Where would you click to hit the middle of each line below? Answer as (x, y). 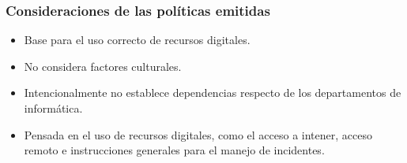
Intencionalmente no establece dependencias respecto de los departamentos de (213, 93)
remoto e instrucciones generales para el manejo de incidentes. (174, 150)
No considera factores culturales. (103, 66)
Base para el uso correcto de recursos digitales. (137, 40)
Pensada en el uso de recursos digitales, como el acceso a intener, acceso (198, 134)
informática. (53, 108)
